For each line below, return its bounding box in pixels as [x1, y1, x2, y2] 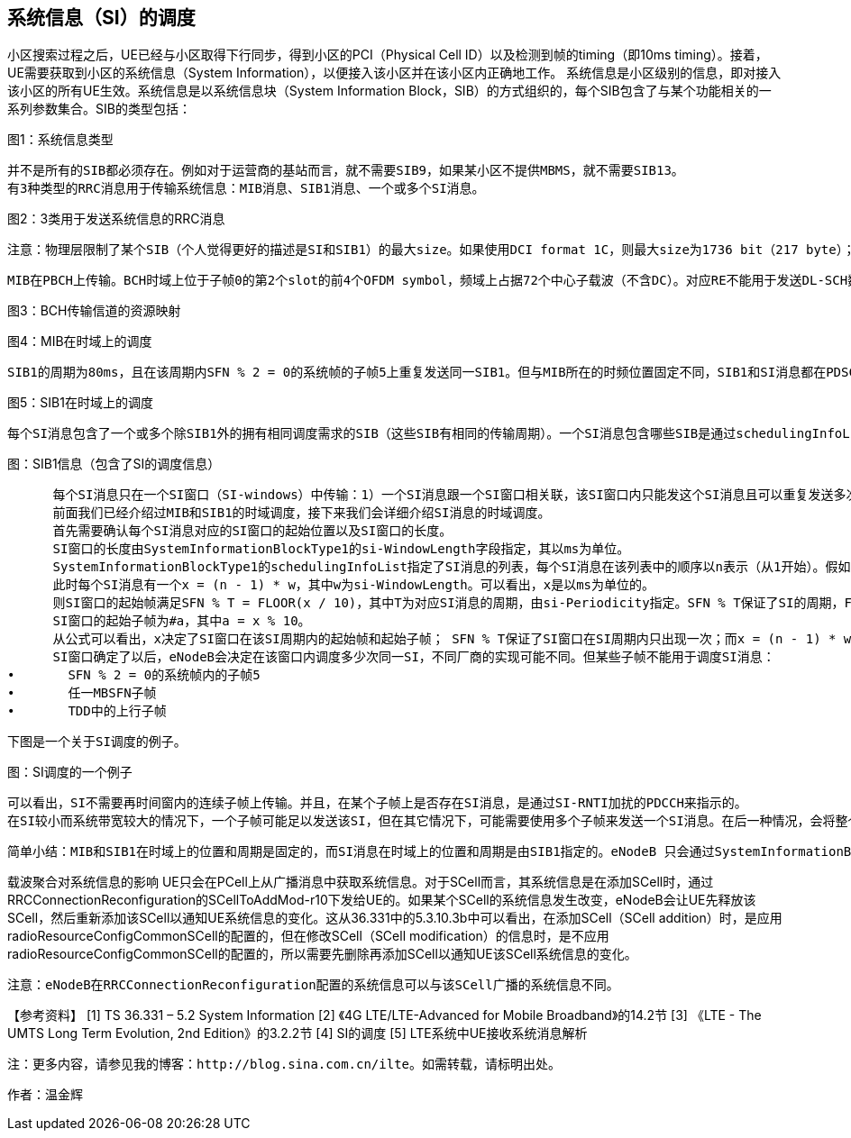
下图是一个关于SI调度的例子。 [7, 734, 187, 750]
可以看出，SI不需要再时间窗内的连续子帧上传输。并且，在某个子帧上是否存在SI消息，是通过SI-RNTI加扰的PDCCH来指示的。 [7, 796, 747, 811]
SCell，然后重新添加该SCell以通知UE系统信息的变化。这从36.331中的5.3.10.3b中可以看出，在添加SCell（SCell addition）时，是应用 [7, 910, 782, 926]
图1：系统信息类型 [7, 132, 114, 148]
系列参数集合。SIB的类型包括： [7, 101, 191, 117]
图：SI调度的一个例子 [7, 764, 133, 780]
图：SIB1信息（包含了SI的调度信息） [7, 456, 221, 472]
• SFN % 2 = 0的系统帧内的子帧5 [7, 668, 261, 683]
